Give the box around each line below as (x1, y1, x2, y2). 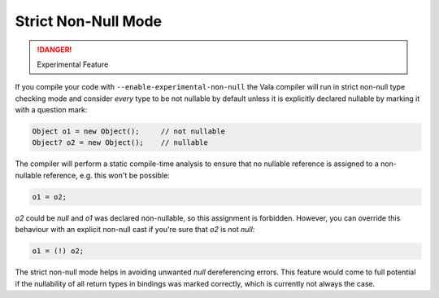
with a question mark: (15, 105, 88, 115)
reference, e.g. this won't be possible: (43, 170, 170, 180)
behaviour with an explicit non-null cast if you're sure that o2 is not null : (15, 225, 255, 234)
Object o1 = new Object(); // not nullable (32, 127, 225, 136)
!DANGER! (37, 45, 72, 55)
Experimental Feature (37, 59, 109, 69)
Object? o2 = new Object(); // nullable (32, 138, 209, 147)
